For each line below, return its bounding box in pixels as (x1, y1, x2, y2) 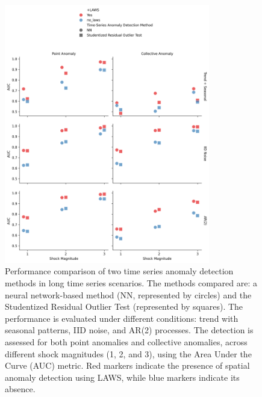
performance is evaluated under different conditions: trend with (5, 312, 239, 324)
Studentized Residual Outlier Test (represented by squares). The (5, 300, 243, 313)
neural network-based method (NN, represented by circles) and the (5, 288, 252, 301)
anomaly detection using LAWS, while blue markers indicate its (5, 371, 240, 383)
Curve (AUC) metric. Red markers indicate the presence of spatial (5, 359, 250, 372)
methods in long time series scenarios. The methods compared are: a (5, 276, 258, 289)
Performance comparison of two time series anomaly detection (5, 265, 234, 277)
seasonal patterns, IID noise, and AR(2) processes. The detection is (5, 324, 254, 336)
